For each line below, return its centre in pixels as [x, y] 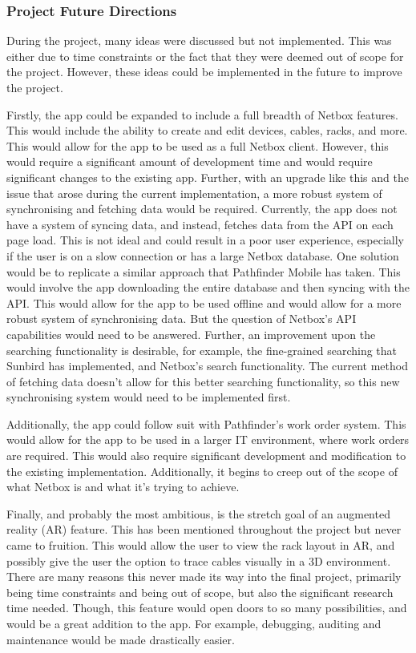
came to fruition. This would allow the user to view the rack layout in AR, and [201, 545]
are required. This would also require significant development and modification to [206, 455]
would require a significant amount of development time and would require [190, 161]
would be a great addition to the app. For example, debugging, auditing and [194, 623]
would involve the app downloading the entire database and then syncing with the [208, 287]
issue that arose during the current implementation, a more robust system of [194, 193]
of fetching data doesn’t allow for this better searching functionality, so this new [203, 381]
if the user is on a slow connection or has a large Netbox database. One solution [203, 255]
